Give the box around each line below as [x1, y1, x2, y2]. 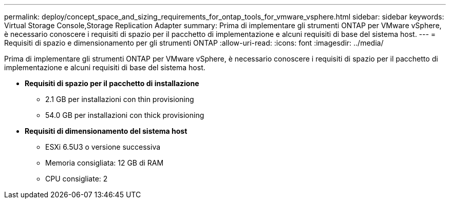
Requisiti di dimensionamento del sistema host [25, 127, 188, 135]
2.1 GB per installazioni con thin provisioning [45, 95, 194, 104]
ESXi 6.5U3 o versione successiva [45, 143, 161, 151]
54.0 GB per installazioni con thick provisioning [45, 111, 204, 119]
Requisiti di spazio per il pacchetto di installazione [25, 79, 199, 88]
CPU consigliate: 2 [45, 174, 108, 183]
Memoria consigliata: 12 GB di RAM [45, 158, 164, 167]
